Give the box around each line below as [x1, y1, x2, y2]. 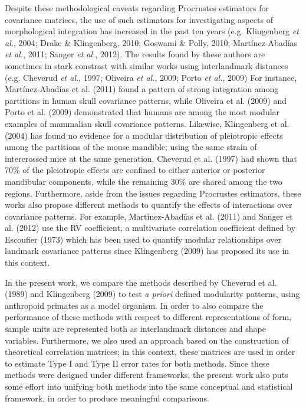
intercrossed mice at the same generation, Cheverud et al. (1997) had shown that [5, 152, 297, 164]
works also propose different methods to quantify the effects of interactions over [5, 198, 292, 211]
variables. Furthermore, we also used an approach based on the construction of [5, 334, 289, 346]
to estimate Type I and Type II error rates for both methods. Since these [5, 357, 269, 369]
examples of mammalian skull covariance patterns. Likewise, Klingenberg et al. [5, 117, 289, 129]
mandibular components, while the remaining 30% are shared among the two [5, 175, 282, 187]
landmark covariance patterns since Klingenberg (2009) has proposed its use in [5, 244, 289, 257]
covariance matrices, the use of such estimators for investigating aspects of [5, 13, 273, 25]
